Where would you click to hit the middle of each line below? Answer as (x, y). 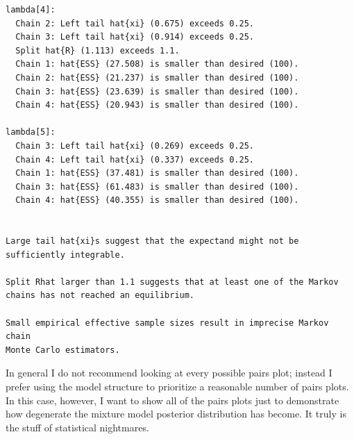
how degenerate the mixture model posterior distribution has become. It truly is (176, 414)
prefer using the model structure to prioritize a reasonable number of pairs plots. (177, 387)
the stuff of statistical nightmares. (77, 427)
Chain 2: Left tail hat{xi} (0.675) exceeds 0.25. (135, 23)
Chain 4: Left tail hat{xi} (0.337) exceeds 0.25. (135, 159)
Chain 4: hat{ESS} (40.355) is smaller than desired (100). (157, 200)
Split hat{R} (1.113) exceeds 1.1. (98, 50)
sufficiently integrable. (65, 255)
